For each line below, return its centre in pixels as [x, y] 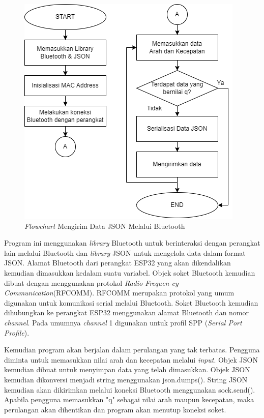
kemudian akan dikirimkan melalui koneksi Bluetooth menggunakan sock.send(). [130, 389]
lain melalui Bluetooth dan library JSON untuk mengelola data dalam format [125, 252]
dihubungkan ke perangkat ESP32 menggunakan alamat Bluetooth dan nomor [127, 312]
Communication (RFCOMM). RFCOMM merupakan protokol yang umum [119, 293]
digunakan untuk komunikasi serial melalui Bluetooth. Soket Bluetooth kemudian [131, 302]
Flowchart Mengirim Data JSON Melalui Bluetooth [105, 226]
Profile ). [17, 332]
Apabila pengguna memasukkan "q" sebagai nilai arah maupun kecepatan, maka [129, 399]
